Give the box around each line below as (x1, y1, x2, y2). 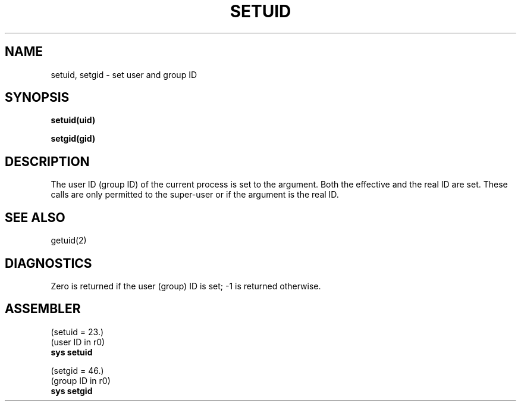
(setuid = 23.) (51, 326, 104, 337)
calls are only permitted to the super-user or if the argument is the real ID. (51, 189, 339, 200)
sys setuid (51, 346, 93, 357)
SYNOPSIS (5, 90, 70, 105)
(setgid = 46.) (51, 365, 104, 376)
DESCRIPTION (5, 154, 90, 169)
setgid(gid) (51, 133, 96, 144)
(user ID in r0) (51, 336, 105, 347)
